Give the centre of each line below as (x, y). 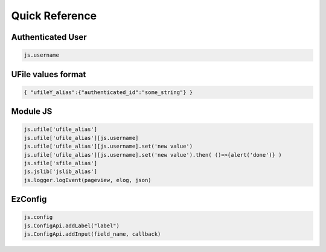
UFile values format (49, 74)
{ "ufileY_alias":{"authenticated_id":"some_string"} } (108, 92)
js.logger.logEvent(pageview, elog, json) (88, 180)
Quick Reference (54, 16)
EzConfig (29, 199)
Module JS (32, 112)
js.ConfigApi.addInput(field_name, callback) (92, 234)
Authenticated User (49, 37)
